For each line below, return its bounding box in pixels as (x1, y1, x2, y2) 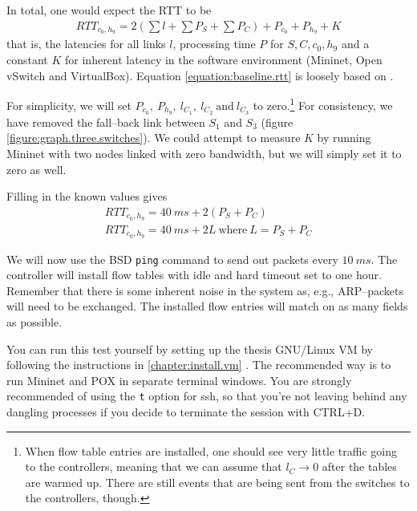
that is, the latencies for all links (6, 35, 166, 52)
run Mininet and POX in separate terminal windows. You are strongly (6, 371, 352, 388)
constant (6, 51, 48, 68)
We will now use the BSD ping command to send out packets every (6, 250, 338, 267)
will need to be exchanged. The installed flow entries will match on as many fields (6, 298, 408, 314)
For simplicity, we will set (6, 96, 132, 113)
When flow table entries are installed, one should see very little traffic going (25, 442, 398, 459)
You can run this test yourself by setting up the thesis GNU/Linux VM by (6, 340, 374, 357)
